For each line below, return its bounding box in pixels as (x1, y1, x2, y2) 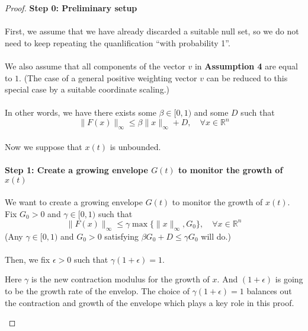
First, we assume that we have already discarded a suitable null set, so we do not (5, 25, 299, 37)
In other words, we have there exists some (5, 106, 156, 119)
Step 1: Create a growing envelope (5, 164, 148, 176)
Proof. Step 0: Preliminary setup (5, 2, 137, 14)
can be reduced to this (206, 71, 288, 84)
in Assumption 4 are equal (194, 59, 298, 72)
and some (194, 106, 229, 119)
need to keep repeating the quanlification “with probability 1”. (5, 36, 230, 49)
